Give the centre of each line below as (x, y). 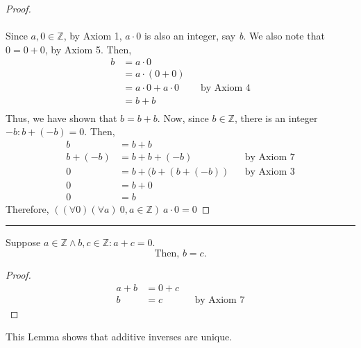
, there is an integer (276, 118)
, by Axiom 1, (93, 36)
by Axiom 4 (225, 88)
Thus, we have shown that (61, 118)
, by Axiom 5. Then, (88, 49)
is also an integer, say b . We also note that (234, 36)
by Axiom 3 (270, 172)
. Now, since (183, 118)
